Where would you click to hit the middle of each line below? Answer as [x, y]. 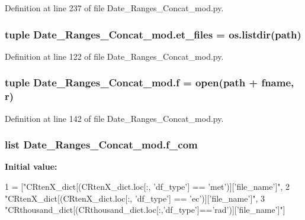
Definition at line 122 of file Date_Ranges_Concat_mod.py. [114, 56]
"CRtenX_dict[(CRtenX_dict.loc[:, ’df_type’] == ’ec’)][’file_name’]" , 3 [135, 198]
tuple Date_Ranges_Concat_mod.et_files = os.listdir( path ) [153, 34]
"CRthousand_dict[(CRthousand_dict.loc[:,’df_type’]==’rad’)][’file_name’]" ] [145, 210]
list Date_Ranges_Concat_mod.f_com [101, 145]
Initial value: [31, 166]
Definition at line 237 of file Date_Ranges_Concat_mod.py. [114, 8]
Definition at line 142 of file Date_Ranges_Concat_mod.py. [114, 118]
